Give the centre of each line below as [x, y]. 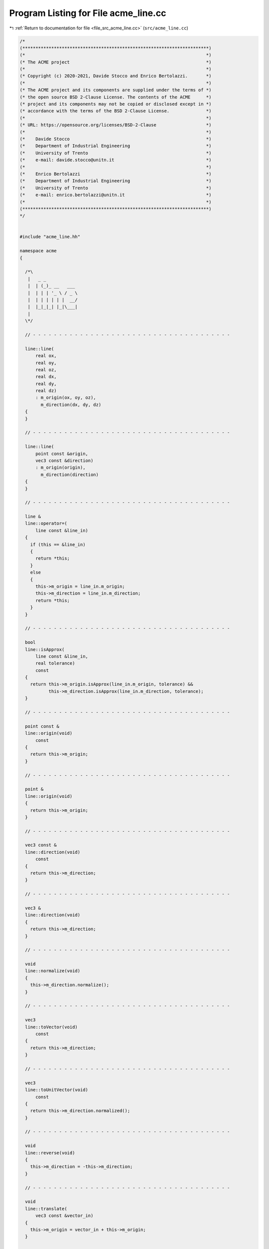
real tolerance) [55, 663]
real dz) [46, 391]
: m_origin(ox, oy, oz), [66, 398]
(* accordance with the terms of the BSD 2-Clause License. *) [116, 111]
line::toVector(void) [52, 1027]
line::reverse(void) [50, 1153]
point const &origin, [62, 454]
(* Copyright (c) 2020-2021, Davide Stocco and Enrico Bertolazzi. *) [116, 76]
